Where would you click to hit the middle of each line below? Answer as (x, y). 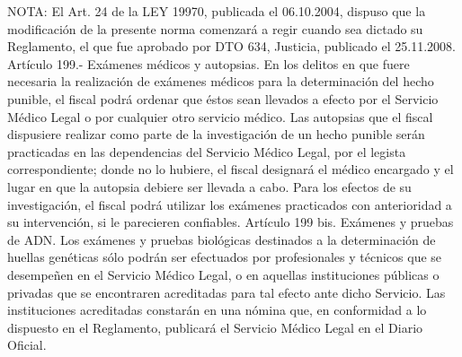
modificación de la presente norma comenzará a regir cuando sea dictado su (215, 28)
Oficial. (27, 345)
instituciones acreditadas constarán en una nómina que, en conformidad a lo (217, 310)
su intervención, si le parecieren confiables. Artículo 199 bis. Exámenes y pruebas (231, 222)
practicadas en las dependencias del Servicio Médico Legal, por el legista (207, 151)
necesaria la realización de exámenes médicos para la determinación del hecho (221, 81)
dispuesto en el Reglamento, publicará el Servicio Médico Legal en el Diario (215, 327)
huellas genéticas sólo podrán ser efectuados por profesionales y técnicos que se (225, 257)
